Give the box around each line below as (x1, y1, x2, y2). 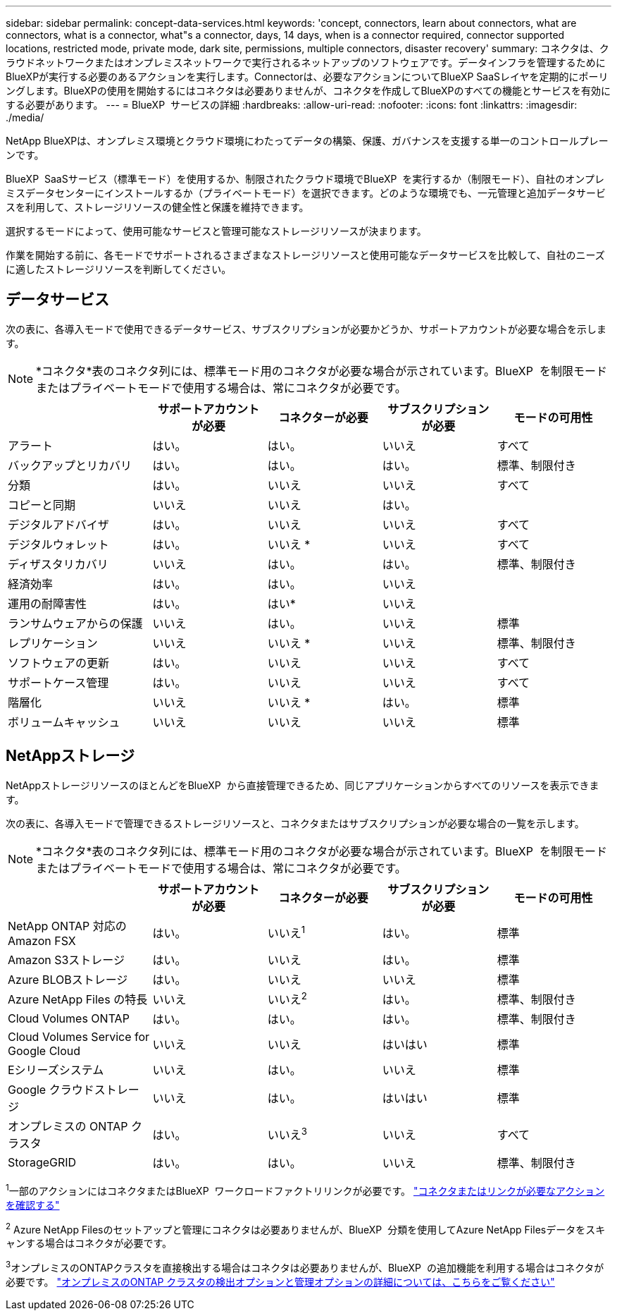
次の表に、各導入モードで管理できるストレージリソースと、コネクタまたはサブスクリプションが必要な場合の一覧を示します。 (6, 817, 585, 829)
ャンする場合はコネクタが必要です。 (6, 1237, 173, 1250)
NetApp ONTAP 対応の (8, 918, 127, 933)
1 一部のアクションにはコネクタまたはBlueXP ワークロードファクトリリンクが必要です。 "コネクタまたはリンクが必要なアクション (6, 1183, 605, 1197)
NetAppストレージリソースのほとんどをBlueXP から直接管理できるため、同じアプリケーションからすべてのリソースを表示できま (6, 779, 599, 791)
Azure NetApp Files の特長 (8, 992, 148, 1006)
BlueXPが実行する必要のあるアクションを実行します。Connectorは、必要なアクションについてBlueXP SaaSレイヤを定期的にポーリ (6, 71, 609, 83)
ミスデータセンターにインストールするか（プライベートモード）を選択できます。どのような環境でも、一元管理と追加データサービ (6, 187, 606, 199)
